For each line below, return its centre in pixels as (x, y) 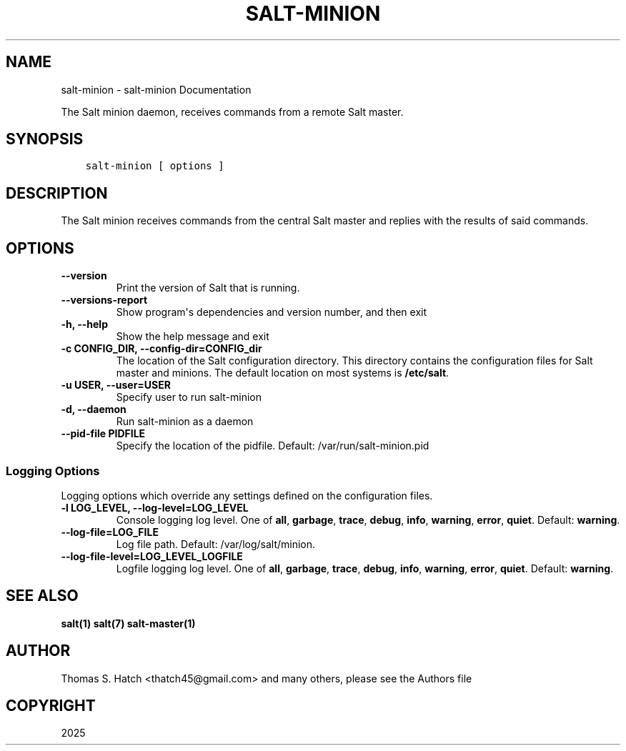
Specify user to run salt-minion (189, 397)
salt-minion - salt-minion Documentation (156, 89)
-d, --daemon (94, 409)
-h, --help (84, 324)
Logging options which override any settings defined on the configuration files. (247, 495)
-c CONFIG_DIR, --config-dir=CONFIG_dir (162, 349)
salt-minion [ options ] (155, 166)
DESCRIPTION (57, 193)
